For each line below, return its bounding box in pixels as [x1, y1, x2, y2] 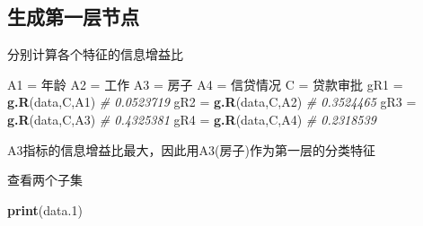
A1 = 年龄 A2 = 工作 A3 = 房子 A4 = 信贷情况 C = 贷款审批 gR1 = [7, 74, 403, 93]
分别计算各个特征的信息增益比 [7, 45, 183, 64]
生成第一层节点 [7, 3, 139, 30]
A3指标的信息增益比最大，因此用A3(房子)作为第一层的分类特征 [7, 140, 375, 159]
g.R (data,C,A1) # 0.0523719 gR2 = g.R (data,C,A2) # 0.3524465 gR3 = [7, 92, 417, 111]
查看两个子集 [7, 170, 83, 189]
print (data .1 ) [7, 200, 83, 219]
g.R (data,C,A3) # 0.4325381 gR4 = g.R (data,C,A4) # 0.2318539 [7, 109, 376, 128]
